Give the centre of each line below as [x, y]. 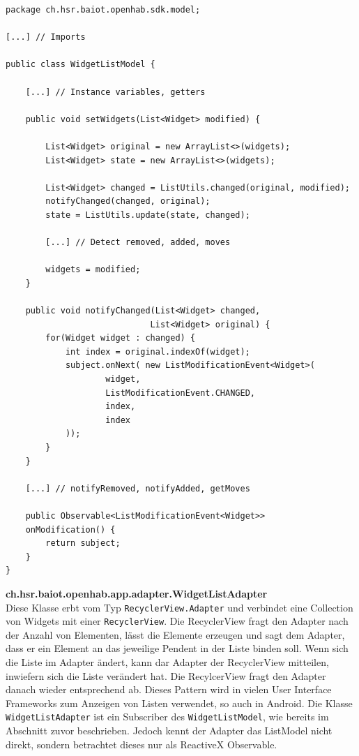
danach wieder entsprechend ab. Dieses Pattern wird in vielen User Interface [169, 689]
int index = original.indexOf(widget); [158, 351]
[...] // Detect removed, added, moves [138, 243]
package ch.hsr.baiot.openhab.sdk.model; [103, 10]
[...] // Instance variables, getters [115, 92]
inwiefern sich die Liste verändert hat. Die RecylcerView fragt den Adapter [166, 675]
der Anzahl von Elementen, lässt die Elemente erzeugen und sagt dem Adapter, [175, 634]
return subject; [83, 543]
